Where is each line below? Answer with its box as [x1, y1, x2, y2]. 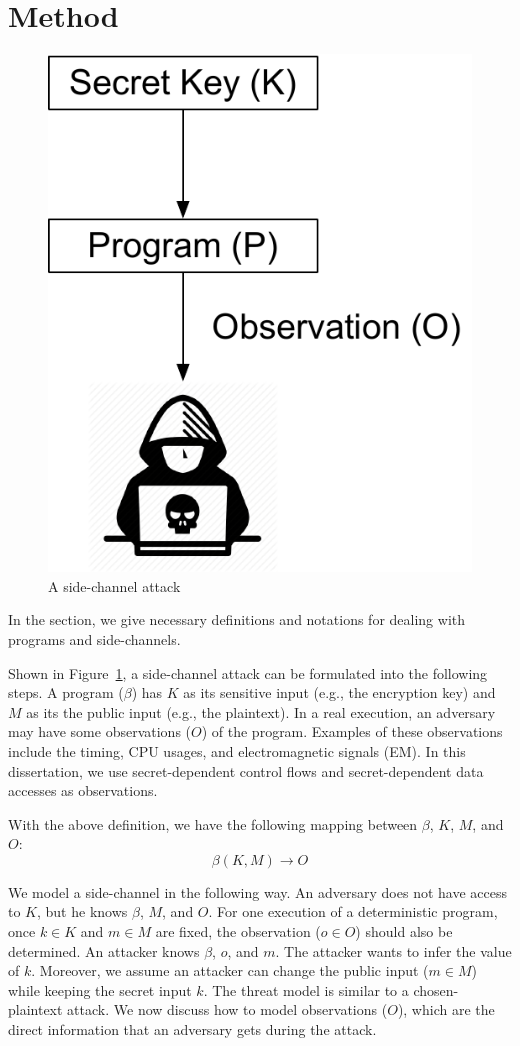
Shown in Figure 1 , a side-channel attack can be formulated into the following [8, 662, 488, 683]
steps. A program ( [8, 682, 124, 703]
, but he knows [37, 901, 128, 922]
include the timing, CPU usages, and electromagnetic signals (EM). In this [8, 740, 466, 761]
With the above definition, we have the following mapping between [8, 813, 418, 834]
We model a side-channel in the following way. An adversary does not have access [8, 881, 507, 902]
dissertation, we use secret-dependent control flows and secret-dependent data [8, 760, 484, 781]
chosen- [413, 979, 459, 1000]
